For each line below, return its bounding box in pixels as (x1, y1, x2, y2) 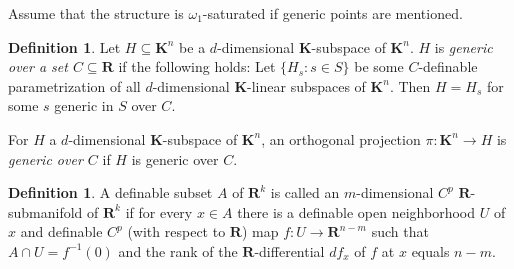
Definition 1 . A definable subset (8, 182, 213, 203)
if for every (125, 201, 193, 222)
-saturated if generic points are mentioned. (202, 3, 463, 23)
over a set (8, 56, 68, 77)
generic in (54, 95, 114, 116)
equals (411, 240, 450, 261)
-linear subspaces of (247, 75, 366, 96)
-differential (254, 240, 325, 261)
